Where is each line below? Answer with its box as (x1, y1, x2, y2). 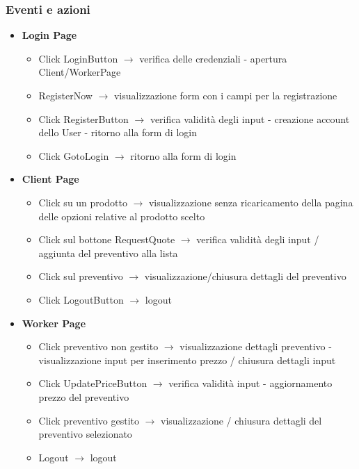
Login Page (22, 28, 77, 42)
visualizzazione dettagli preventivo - (179, 339, 332, 354)
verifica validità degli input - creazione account (150, 111, 350, 126)
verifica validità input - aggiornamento (168, 376, 333, 390)
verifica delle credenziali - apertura (139, 51, 287, 65)
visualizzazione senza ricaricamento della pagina (148, 195, 353, 209)
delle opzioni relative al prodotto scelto (38, 208, 205, 223)
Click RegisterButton (38, 111, 129, 126)
